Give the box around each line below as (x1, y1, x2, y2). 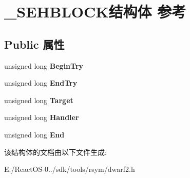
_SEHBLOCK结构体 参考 (4, 1, 186, 22)
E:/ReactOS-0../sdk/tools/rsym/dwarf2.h (4, 164, 135, 174)
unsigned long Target (4, 94, 73, 105)
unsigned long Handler (4, 112, 79, 123)
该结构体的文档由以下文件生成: (4, 146, 107, 157)
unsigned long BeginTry (4, 60, 84, 71)
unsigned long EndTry (4, 77, 78, 88)
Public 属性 (4, 36, 65, 52)
